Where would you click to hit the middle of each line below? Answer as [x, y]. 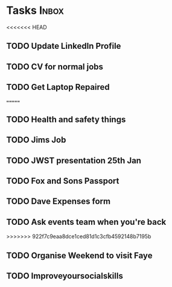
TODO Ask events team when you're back [86, 222]
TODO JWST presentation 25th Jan [74, 160]
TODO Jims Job [36, 140]
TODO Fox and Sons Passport [63, 181]
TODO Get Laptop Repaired [58, 87]
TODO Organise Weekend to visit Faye [79, 255]
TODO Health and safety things [66, 119]
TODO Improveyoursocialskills [65, 276]
